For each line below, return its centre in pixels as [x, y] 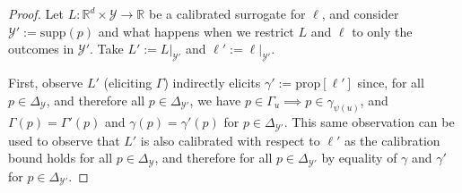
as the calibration [392, 140]
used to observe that [64, 140]
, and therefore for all [214, 158]
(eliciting [128, 82]
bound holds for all [61, 158]
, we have [215, 100]
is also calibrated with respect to [230, 140]
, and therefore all [96, 100]
